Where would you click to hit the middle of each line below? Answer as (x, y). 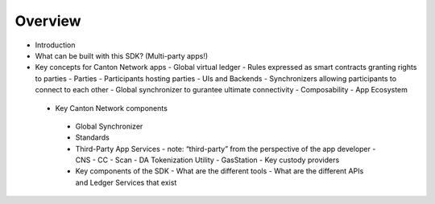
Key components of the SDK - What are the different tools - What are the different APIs (220, 171)
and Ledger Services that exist (126, 182)
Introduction (55, 45)
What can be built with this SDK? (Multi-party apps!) (122, 55)
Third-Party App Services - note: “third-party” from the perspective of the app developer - (226, 149)
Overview (48, 21)
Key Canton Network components (112, 108)
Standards (93, 137)
